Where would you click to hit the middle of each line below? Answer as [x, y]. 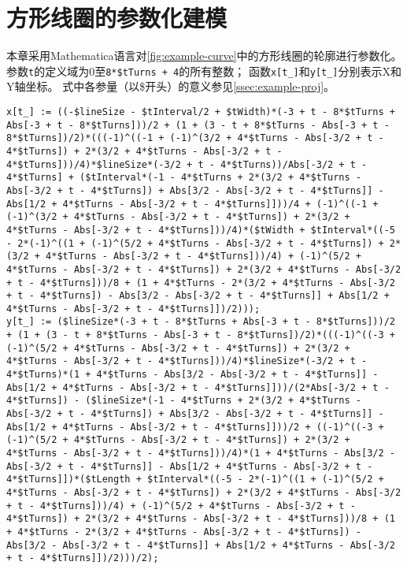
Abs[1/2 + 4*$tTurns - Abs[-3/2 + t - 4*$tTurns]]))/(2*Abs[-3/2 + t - [198, 387]
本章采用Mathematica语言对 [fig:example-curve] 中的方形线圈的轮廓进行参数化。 [204, 56]
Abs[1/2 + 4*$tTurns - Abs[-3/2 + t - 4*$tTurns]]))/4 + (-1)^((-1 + [192, 204]
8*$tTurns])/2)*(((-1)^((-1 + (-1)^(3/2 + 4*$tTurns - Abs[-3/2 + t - [195, 138]
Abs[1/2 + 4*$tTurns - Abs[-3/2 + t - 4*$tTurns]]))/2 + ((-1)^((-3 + [195, 427]
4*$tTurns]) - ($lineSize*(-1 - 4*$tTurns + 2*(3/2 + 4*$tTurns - [184, 401]
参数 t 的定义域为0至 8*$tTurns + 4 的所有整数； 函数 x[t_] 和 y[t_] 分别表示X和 [204, 71]
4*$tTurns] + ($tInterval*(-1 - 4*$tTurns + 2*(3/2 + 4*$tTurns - [184, 178]
